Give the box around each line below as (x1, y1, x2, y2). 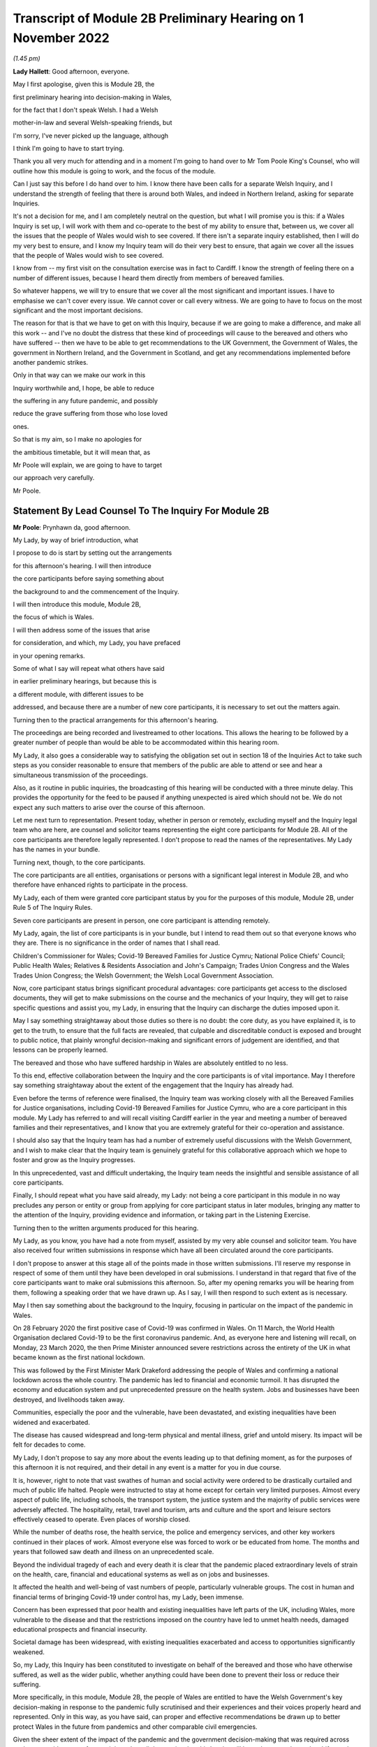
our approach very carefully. (13, 474, 95, 482)
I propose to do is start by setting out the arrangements (13, 549, 172, 557)
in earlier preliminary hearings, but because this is (13, 677, 157, 686)
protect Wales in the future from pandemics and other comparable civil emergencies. (13, 1723, 258, 1731)
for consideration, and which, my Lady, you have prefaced (13, 639, 181, 647)
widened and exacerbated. (13, 1418, 90, 1426)
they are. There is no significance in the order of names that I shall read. (13, 938, 220, 947)
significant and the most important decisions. (13, 306, 143, 314)
